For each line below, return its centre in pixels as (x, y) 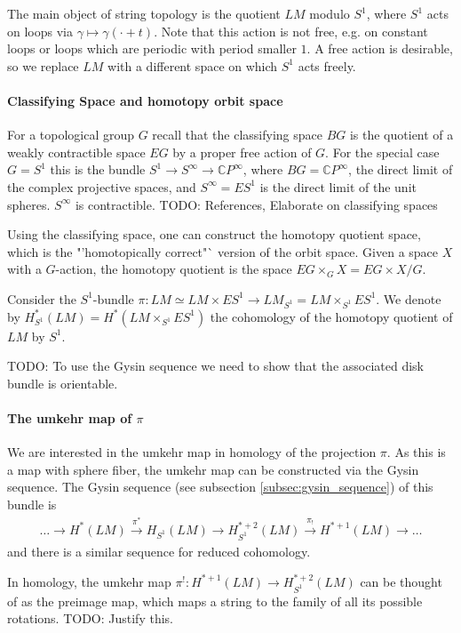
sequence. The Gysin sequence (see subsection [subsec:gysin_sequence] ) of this (220, 487)
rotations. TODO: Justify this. (90, 618)
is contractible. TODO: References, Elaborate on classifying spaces (256, 204)
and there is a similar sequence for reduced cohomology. (159, 551)
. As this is (416, 452)
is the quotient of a (401, 135)
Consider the (42, 298)
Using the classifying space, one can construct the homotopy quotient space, (214, 234)
